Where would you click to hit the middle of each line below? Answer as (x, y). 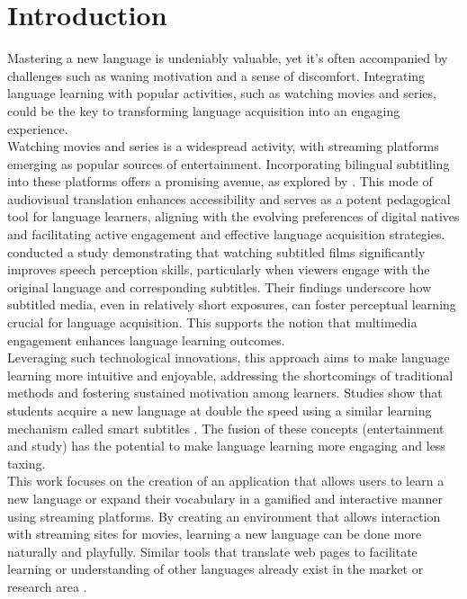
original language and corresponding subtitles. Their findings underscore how (220, 286)
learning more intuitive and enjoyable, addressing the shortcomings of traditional (230, 375)
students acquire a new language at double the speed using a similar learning (220, 410)
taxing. (27, 463)
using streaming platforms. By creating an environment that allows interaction (224, 516)
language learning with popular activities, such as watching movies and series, (222, 93)
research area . (47, 586)
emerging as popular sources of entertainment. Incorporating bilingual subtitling (229, 163)
